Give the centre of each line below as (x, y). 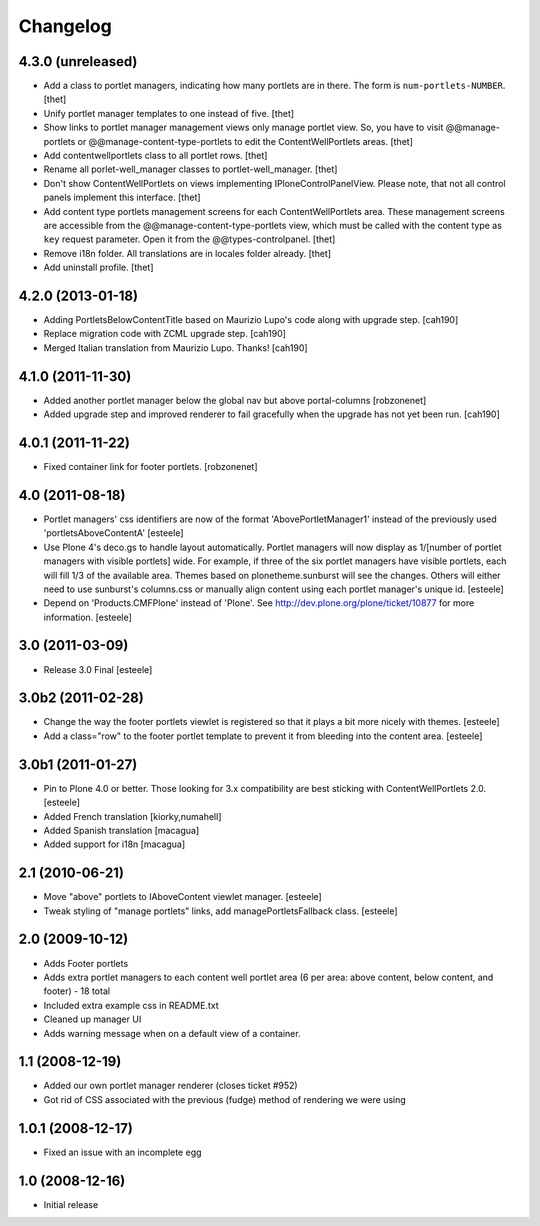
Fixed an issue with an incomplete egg (122, 1152)
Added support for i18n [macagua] (114, 844)
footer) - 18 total (76, 991)
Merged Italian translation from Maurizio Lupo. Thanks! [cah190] (176, 347)
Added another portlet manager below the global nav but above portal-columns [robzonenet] (235, 400)
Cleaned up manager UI (92, 1019)
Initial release (71, 1204)
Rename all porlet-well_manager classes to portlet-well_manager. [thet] (190, 169)
